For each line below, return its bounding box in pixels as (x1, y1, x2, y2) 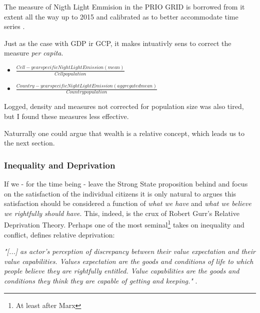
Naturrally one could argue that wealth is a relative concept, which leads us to (4, 127, 245, 138)
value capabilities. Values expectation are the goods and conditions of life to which (4, 255, 253, 266)
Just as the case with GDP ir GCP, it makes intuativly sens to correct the (4, 37, 231, 48)
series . (4, 21, 25, 31)
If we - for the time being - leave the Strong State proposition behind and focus (4, 178, 248, 188)
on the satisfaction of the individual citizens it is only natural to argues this (4, 188, 236, 198)
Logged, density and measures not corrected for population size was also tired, (4, 101, 244, 111)
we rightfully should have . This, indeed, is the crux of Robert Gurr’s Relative (4, 207, 239, 218)
